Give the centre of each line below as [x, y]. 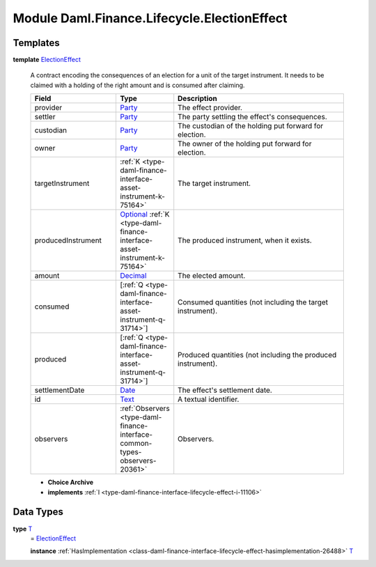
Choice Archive [71, 482]
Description [197, 99]
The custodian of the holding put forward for [251, 126]
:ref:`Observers [144, 409]
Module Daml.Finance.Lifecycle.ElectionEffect [150, 18]
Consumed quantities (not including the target [253, 302]
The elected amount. [212, 276]
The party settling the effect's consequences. [252, 117]
